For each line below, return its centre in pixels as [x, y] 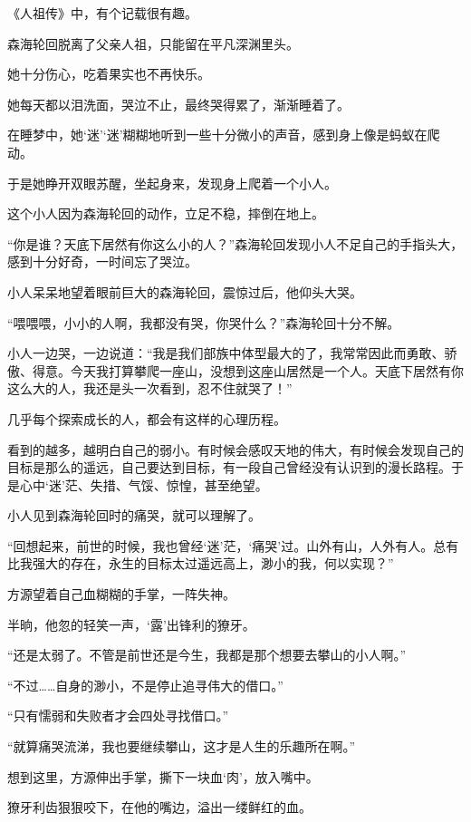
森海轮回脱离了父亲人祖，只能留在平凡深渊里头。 [153, 43]
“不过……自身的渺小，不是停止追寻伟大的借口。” [145, 685]
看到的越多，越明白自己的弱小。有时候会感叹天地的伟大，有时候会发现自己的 [235, 449]
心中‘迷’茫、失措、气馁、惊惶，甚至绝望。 [144, 484]
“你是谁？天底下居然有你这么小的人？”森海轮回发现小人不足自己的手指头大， [235, 243]
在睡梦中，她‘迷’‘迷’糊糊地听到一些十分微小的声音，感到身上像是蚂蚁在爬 [224, 135]
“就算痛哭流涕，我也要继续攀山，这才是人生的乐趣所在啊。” [182, 746]
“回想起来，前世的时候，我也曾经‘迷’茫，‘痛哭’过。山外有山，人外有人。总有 [233, 545]
